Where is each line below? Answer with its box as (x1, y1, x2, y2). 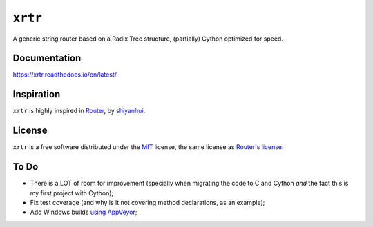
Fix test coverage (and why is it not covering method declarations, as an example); (30, 198, 265, 206)
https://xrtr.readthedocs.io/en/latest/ (12, 70, 117, 79)
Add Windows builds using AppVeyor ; (30, 208, 137, 217)
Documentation (12, 52, 82, 64)
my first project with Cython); (30, 188, 114, 197)
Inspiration (12, 88, 61, 100)
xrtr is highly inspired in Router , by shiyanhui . (12, 107, 146, 115)
